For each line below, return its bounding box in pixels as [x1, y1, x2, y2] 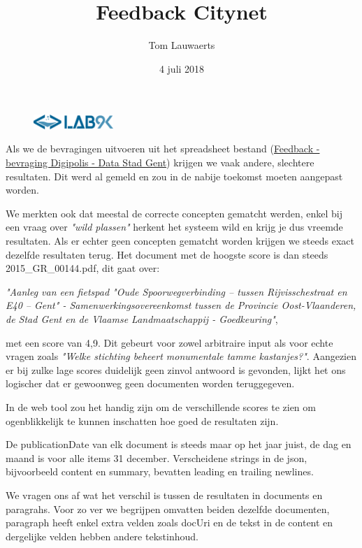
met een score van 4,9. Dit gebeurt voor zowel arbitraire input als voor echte [6, 335, 333, 349]
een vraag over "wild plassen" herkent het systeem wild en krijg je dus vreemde [6, 219, 343, 234]
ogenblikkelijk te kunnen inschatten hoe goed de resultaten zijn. [6, 413, 279, 428]
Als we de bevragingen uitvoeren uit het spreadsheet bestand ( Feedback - [6, 141, 320, 156]
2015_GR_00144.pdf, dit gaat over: [6, 261, 160, 275]
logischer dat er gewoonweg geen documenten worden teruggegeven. [6, 376, 295, 391]
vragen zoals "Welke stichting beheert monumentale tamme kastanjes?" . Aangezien [6, 349, 356, 363]
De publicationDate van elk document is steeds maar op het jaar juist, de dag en [6, 437, 352, 452]
